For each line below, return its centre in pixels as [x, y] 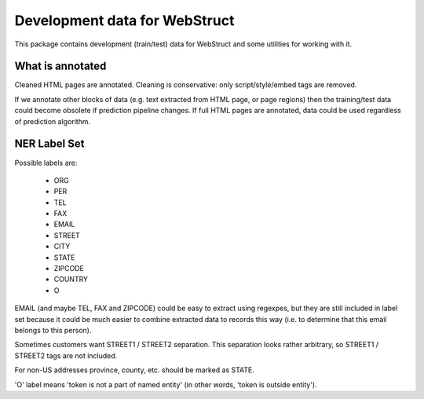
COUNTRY [71, 280]
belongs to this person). [53, 330]
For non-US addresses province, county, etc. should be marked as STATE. [134, 370]
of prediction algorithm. [53, 121]
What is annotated [60, 66]
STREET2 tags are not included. [66, 355]
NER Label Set [49, 144]
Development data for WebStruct [124, 20]
